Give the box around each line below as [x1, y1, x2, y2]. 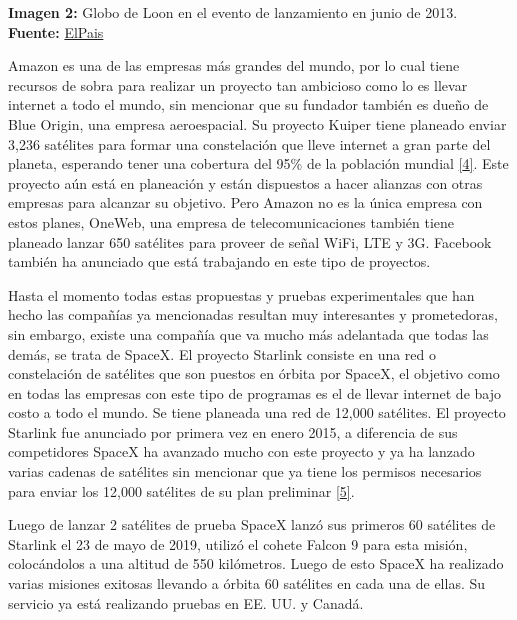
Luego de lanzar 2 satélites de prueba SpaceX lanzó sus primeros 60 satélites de [8, 514, 496, 535]
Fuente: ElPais [8, 21, 104, 42]
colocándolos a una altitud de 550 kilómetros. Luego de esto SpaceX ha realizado [8, 553, 504, 574]
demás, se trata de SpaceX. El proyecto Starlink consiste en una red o [8, 343, 437, 364]
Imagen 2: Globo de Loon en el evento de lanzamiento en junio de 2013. [8, 2, 458, 22]
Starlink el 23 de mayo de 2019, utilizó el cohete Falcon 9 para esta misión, [8, 533, 468, 554]
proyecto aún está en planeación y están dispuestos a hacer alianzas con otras [8, 172, 483, 193]
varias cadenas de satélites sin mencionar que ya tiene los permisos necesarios [8, 461, 482, 482]
